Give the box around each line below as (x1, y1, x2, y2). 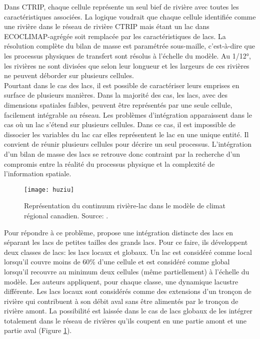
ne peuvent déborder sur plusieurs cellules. (4, 70, 134, 81)
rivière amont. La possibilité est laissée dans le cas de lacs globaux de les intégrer (4, 305, 252, 316)
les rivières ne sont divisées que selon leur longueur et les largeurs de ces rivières (4, 60, 249, 71)
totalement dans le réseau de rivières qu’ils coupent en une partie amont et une (4, 315, 246, 325)
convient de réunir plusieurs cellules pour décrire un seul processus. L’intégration (4, 139, 251, 149)
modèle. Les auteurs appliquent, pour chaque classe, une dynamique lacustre (4, 276, 238, 286)
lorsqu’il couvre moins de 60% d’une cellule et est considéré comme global (4, 256, 230, 267)
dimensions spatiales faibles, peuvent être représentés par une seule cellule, (4, 99, 232, 110)
